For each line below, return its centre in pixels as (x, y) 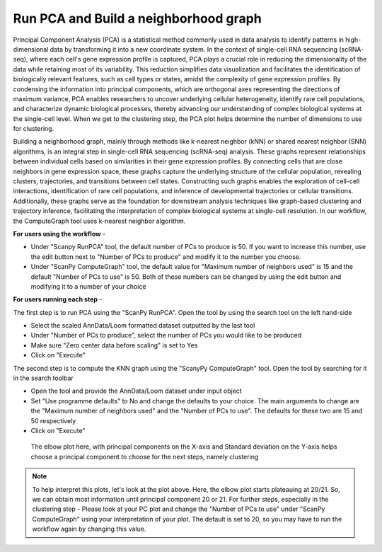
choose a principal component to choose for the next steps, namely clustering (145, 456)
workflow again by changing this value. (89, 529)
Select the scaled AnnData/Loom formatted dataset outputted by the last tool (143, 326)
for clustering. (34, 129)
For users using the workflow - (59, 234)
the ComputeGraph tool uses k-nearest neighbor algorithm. (99, 221)
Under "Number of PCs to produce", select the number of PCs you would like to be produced (166, 335)
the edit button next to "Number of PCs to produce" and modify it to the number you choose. (166, 257)
